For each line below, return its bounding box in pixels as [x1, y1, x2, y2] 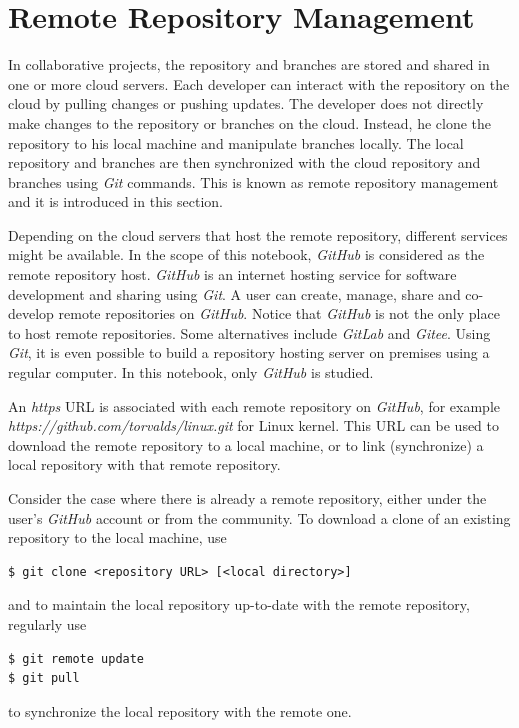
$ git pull [8, 671, 80, 686]
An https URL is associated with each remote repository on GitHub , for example [8, 395, 500, 416]
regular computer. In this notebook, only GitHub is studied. [8, 362, 374, 383]
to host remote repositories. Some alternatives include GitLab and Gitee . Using [8, 322, 491, 343]
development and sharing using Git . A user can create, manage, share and [8, 283, 461, 304]
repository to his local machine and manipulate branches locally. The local [8, 132, 464, 153]
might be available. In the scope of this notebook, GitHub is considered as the [8, 244, 485, 265]
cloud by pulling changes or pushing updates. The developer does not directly [8, 93, 484, 114]
